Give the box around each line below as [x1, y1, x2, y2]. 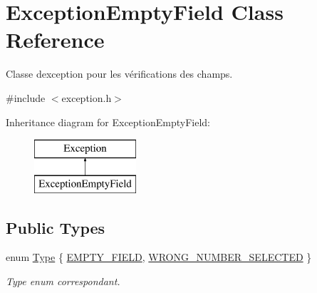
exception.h [61, 90, 112, 105]
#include [6, 90, 46, 105]
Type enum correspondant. [6, 274, 120, 289]
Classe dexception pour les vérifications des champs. [6, 66, 233, 81]
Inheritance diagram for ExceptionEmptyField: [6, 114, 210, 129]
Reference [6, 25, 105, 54]
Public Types [6, 216, 105, 238]
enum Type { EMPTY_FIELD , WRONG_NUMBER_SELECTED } [6, 250, 312, 264]
